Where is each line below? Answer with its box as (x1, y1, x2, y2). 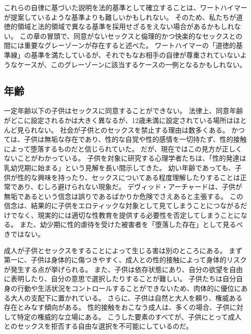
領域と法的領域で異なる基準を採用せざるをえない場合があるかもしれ (17, 21, 234, 31)
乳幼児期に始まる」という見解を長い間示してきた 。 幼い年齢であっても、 (4, 162, 235, 172)
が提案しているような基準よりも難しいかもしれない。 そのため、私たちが (4, 12, 236, 22)
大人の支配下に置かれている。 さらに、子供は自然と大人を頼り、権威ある (10, 292, 243, 303)
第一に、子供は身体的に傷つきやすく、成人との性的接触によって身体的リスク (4, 255, 247, 265)
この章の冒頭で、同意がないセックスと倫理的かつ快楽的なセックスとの (19, 30, 243, 41)
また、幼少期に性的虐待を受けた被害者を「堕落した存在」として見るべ (19, 219, 243, 229)
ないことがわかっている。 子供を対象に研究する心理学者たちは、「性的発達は (4, 153, 246, 163)
